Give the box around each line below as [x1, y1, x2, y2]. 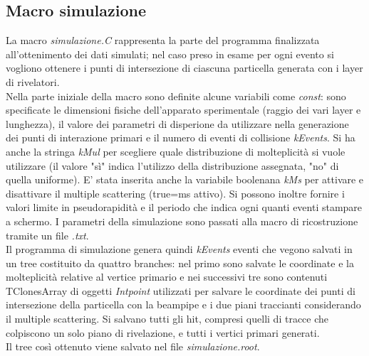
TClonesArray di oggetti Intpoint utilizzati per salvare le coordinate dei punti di [6, 283, 355, 298]
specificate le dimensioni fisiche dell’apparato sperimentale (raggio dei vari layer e [6, 102, 361, 117]
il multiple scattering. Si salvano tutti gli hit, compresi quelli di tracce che [6, 311, 329, 326]
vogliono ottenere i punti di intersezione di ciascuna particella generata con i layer [6, 60, 363, 75]
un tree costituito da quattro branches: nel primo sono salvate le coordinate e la [6, 255, 354, 270]
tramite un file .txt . [6, 227, 89, 242]
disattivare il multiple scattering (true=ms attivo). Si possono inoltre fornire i [6, 185, 345, 200]
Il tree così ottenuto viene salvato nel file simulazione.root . [6, 339, 260, 354]
